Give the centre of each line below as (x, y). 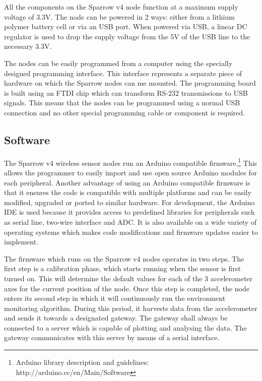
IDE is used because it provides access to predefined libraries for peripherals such (129, 212)
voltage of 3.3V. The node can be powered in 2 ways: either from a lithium (119, 16)
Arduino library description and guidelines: (82, 362)
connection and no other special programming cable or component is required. (124, 112)
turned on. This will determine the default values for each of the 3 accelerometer (128, 278)
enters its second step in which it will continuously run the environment (115, 298)
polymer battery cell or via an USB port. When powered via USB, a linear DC (126, 26)
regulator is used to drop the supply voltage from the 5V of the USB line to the (127, 36)
